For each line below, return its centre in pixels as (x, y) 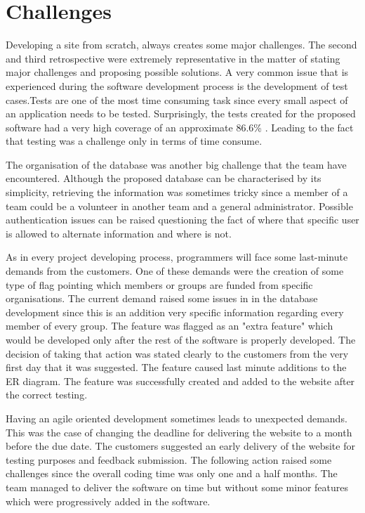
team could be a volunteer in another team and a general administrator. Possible (179, 206)
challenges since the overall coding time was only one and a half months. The (172, 473)
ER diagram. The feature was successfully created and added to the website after (180, 381)
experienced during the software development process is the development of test (177, 85)
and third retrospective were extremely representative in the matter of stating (173, 58)
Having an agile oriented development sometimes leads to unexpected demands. (177, 418)
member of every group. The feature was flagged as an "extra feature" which (170, 326)
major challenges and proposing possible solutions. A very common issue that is (177, 72)
